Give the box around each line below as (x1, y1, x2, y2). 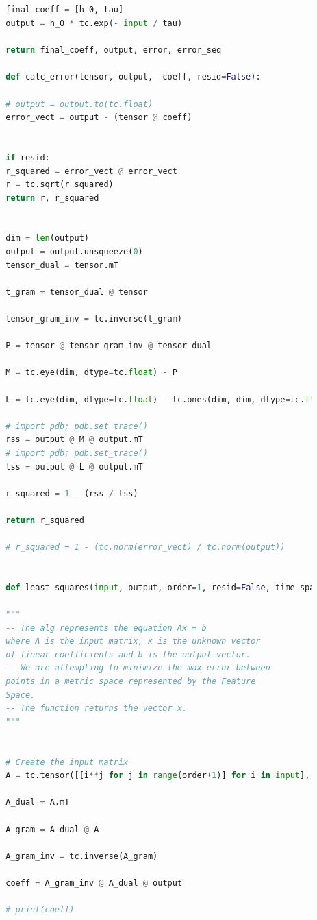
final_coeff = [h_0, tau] (5, 5, 124, 15)
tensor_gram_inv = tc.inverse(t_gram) (5, 314, 183, 324)
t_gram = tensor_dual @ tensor (5, 287, 148, 297)
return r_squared (5, 515, 84, 525)
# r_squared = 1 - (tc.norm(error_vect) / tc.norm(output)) (5, 542, 286, 553)
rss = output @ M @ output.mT (5, 435, 143, 445)
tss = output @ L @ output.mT (5, 461, 143, 472)
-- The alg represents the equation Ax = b (5, 622, 207, 633)
